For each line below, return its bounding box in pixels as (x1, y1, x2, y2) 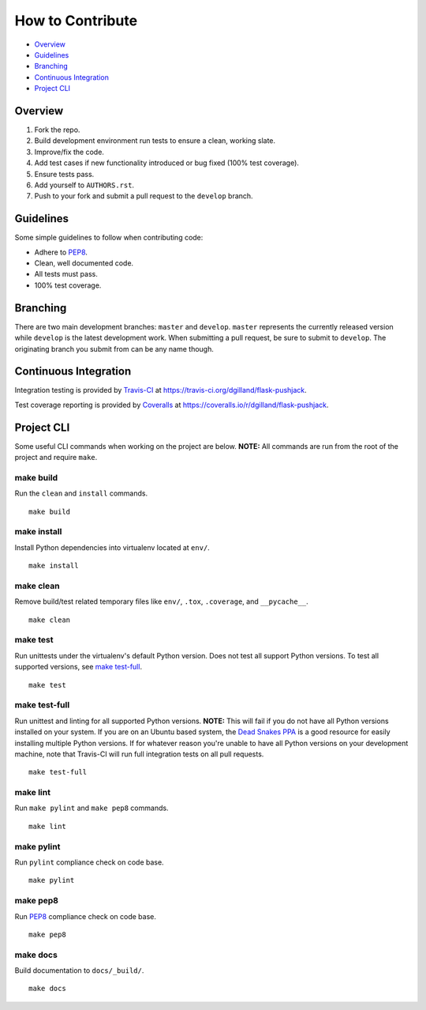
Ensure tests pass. (34, 169, 95, 179)
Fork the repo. (34, 125, 80, 134)
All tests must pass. (34, 269, 98, 279)
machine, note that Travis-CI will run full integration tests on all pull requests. (14, 749, 264, 759)
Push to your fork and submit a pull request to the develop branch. (34, 191, 253, 201)
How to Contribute (14, 12, 138, 29)
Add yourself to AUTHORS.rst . (34, 180, 134, 190)
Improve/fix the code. (34, 147, 104, 156)
